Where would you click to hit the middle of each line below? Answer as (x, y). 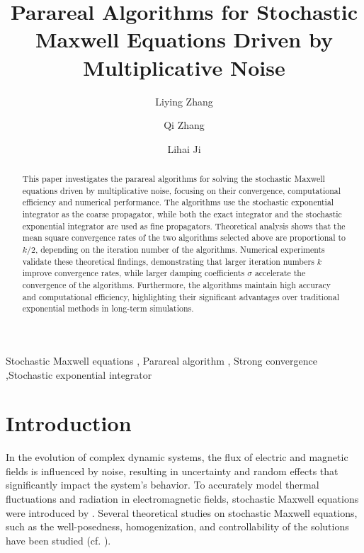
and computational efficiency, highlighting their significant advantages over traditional (181, 296)
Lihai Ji (184, 148)
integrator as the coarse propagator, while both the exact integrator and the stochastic (182, 214)
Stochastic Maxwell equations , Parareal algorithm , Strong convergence (161, 360)
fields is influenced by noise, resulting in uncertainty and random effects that (172, 471)
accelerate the (280, 273)
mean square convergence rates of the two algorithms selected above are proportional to (184, 238)
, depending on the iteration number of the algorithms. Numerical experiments (180, 250)
